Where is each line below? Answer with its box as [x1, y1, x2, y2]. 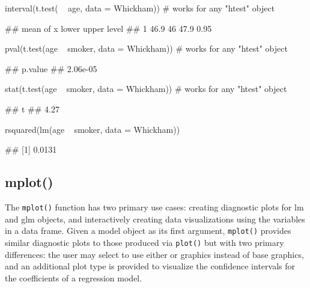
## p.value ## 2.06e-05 [5, 62, 97, 75]
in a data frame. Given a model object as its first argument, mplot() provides [5, 224, 291, 237]
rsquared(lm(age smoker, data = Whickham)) [5, 123, 180, 135]
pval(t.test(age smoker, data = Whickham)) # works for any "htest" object [5, 42, 288, 55]
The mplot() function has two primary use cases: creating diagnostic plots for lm [5, 200, 304, 213]
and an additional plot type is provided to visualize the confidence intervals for [5, 260, 295, 272]
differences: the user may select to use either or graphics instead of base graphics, [5, 248, 304, 260]
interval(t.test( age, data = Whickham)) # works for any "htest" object [5, 2, 275, 14]
